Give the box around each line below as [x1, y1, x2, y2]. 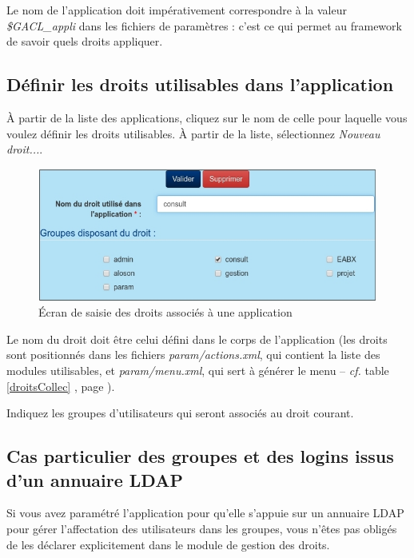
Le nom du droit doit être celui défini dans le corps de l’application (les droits [6, 330, 388, 347]
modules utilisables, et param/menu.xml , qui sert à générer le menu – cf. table [6, 362, 389, 379]
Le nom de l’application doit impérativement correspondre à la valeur [6, 2, 347, 18]
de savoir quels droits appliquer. [6, 33, 163, 50]
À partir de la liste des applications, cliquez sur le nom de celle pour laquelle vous [6, 109, 408, 126]
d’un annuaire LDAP [6, 467, 183, 492]
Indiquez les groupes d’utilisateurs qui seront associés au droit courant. [6, 405, 354, 421]
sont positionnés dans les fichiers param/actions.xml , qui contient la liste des [6, 346, 380, 363]
